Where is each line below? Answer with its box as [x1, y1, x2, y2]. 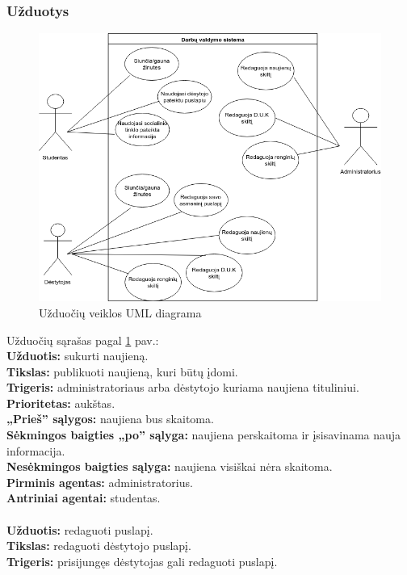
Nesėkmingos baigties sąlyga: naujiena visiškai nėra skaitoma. [6, 458, 333, 475]
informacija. [6, 442, 65, 459]
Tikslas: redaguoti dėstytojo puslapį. [6, 537, 191, 554]
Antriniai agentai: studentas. [6, 489, 161, 506]
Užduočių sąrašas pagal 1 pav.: [6, 331, 159, 348]
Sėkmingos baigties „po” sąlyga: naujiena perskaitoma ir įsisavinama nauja [6, 426, 401, 443]
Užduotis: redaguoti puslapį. [6, 521, 153, 538]
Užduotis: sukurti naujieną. [6, 347, 149, 364]
